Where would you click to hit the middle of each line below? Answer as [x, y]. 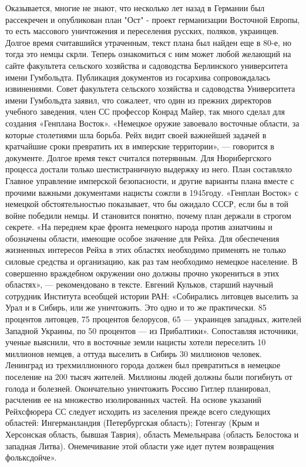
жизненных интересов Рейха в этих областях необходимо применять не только [146, 250]
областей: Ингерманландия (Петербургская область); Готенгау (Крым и [132, 423]
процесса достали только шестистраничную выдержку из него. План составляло [149, 169]
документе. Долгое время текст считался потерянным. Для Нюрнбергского [138, 157]
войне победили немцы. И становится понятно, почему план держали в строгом [148, 215]
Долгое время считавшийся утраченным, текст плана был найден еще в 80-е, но [149, 42]
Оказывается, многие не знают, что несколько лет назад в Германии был [135, 8]
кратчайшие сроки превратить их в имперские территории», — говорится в [140, 146]
